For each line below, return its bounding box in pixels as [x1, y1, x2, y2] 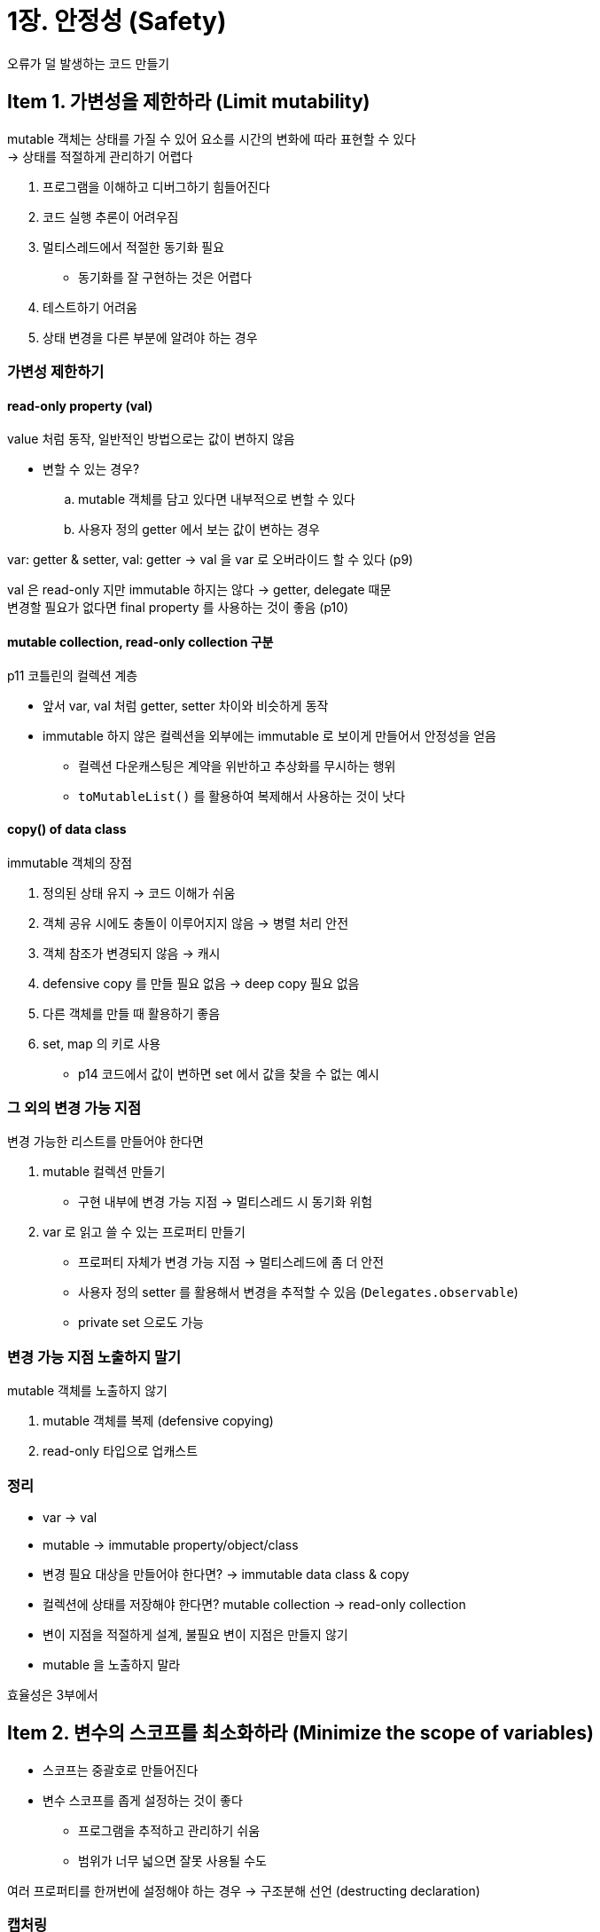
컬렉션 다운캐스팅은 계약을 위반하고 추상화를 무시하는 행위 [78, 758, 396, 774]
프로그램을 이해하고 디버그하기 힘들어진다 [43, 178, 270, 194]
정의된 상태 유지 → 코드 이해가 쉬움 [43, 884, 236, 900]
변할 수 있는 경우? [43, 461, 140, 477]
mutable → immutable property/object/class [43, 1536, 299, 1552]
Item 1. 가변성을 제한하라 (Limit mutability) [7, 90, 370, 114]
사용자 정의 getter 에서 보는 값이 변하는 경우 [78, 522, 320, 538]
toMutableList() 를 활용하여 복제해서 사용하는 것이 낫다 [78, 789, 406, 805]
